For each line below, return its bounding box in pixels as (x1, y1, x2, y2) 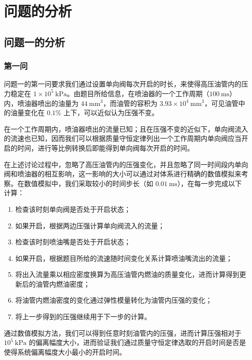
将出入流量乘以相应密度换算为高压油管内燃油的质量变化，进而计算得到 (15, 269, 239, 279)
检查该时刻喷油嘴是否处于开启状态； (15, 237, 131, 247)
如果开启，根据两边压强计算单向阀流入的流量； (15, 220, 165, 230)
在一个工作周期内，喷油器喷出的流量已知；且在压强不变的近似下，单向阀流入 (4, 123, 248, 134)
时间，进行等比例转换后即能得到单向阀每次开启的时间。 (17, 142, 194, 153)
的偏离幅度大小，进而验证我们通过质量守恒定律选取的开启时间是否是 (29, 337, 246, 347)
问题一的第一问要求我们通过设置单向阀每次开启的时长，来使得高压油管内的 (4, 79, 241, 89)
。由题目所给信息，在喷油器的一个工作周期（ (66, 88, 209, 98)
